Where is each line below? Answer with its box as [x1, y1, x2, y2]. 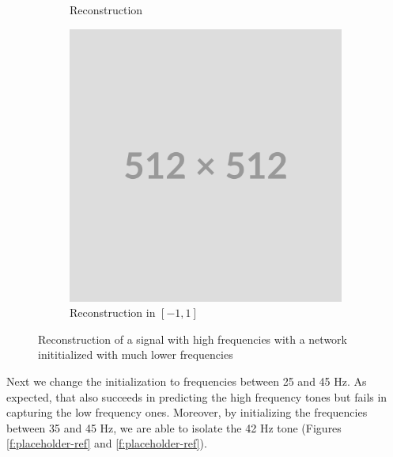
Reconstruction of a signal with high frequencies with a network [38, 330, 347, 347]
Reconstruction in [70, 304, 156, 321]
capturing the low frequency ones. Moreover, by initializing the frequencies [6, 404, 368, 421]
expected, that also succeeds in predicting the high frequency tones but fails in [6, 388, 387, 405]
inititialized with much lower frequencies [38, 346, 233, 363]
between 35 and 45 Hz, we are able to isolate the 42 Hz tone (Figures [6, 419, 342, 436]
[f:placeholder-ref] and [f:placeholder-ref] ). [6, 435, 207, 451]
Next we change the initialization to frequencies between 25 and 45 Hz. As [6, 372, 367, 389]
